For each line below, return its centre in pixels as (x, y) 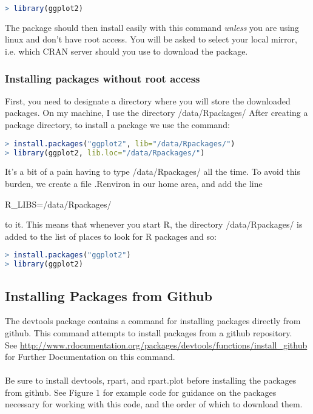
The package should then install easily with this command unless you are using (152, 27)
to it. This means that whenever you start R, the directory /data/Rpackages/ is (154, 224)
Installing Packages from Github (109, 295)
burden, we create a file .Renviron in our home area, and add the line (134, 183)
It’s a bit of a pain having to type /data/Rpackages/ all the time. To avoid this (153, 171)
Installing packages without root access (103, 78)
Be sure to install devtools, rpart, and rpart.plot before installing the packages (151, 380)
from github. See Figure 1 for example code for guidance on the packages (141, 392)
